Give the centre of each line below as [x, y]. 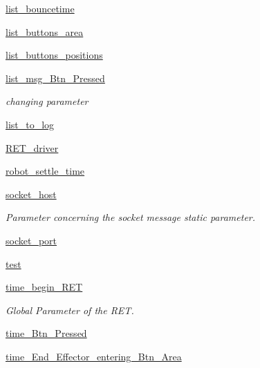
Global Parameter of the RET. [70, 310]
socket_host [31, 194]
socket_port [31, 240]
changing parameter [47, 101]
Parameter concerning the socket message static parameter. [131, 217]
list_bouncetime [40, 8]
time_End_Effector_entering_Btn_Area [94, 356]
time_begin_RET [44, 287]
